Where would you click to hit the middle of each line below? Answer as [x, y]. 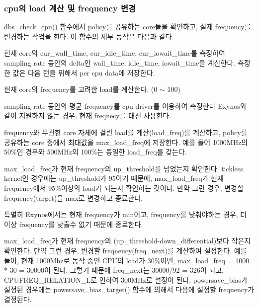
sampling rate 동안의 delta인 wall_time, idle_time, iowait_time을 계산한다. [120, 63]
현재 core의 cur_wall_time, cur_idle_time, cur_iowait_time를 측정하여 [115, 53]
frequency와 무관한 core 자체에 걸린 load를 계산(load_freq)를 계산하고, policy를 [126, 132]
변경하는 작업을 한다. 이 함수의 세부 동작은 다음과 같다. [89, 36]
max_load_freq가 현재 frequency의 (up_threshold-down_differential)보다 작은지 [128, 241]
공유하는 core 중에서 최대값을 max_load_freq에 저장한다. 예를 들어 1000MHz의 [126, 142]
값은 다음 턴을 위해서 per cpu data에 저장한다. [84, 72]
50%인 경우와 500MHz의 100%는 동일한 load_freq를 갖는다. [95, 152]
